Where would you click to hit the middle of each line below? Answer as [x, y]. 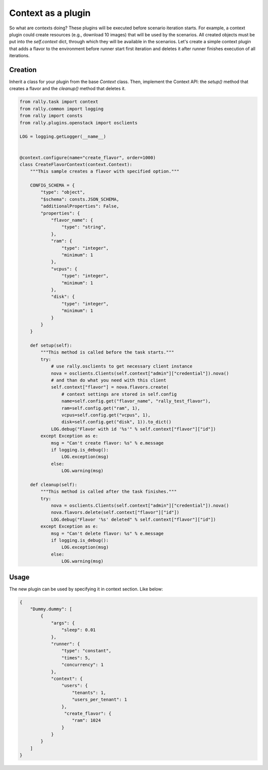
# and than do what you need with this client [108, 380]
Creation [23, 70]
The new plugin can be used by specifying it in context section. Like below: [86, 589]
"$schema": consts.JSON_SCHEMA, [80, 199]
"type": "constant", [86, 651]
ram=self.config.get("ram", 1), [101, 408]
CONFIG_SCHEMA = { [52, 186]
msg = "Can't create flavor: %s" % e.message [107, 443]
